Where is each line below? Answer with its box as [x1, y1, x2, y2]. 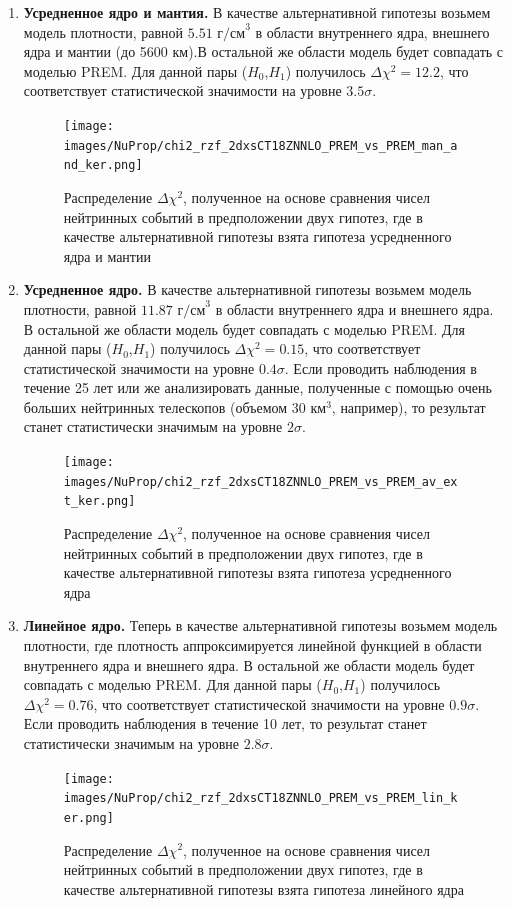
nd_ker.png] [63, 158, 143, 173]
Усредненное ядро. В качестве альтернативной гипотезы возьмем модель [23, 279, 472, 300]
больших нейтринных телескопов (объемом [23, 396, 288, 417]
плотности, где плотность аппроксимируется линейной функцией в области [23, 635, 482, 655]
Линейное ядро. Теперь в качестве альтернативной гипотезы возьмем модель [23, 615, 498, 636]
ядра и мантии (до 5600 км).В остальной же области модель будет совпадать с [23, 41, 504, 62]
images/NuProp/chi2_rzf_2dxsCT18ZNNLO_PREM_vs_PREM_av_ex [63, 474, 458, 489]
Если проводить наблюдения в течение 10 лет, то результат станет [23, 713, 427, 734]
